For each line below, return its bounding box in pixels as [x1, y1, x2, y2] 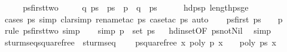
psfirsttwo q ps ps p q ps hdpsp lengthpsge [23, 1, 249, 13]
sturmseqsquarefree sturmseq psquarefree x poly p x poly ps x [4, 35, 276, 48]
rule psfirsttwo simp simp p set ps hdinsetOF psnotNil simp [4, 24, 271, 37]
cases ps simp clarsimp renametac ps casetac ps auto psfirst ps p [4, 12, 283, 25]
